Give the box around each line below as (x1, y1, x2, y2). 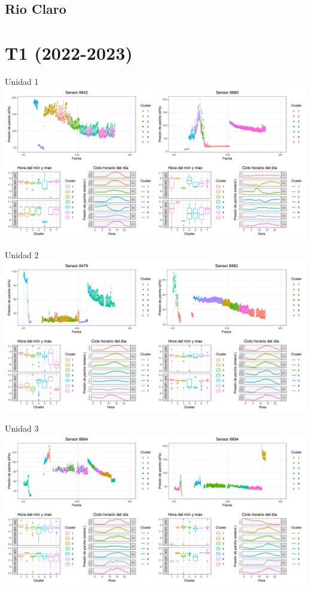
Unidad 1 (5, 75, 39, 87)
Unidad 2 (5, 249, 39, 261)
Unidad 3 (5, 422, 39, 435)
